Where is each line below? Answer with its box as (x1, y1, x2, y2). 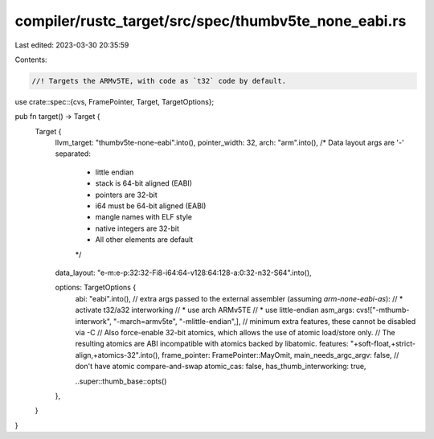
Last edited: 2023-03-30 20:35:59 (14, 40, 129, 50)
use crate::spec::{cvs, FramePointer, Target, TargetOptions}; (14, 96, 215, 106)
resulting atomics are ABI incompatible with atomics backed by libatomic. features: (75, 338, 349, 349)
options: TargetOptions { (55, 282, 137, 293)
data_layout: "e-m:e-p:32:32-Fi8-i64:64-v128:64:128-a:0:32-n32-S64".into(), (55, 268, 313, 277)
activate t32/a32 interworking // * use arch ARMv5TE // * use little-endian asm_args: (75, 306, 355, 315)
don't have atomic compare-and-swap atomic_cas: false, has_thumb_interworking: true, (75, 362, 366, 371)
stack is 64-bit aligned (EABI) (95, 178, 193, 188)
